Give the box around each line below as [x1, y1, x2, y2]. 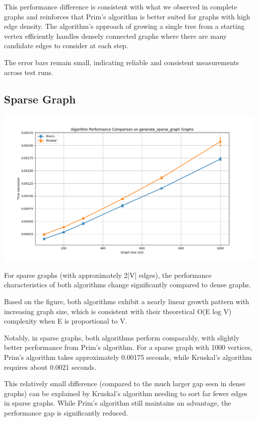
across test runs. [4, 67, 54, 77]
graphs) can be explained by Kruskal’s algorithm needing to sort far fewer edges [4, 388, 248, 398]
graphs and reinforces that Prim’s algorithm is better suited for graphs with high [4, 11, 251, 21]
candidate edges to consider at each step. [4, 40, 129, 51]
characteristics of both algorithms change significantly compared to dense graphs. [4, 279, 251, 290]
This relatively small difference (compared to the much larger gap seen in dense [4, 378, 246, 389]
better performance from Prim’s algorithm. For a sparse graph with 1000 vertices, [4, 342, 253, 352]
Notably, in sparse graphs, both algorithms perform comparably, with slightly [4, 332, 240, 342]
